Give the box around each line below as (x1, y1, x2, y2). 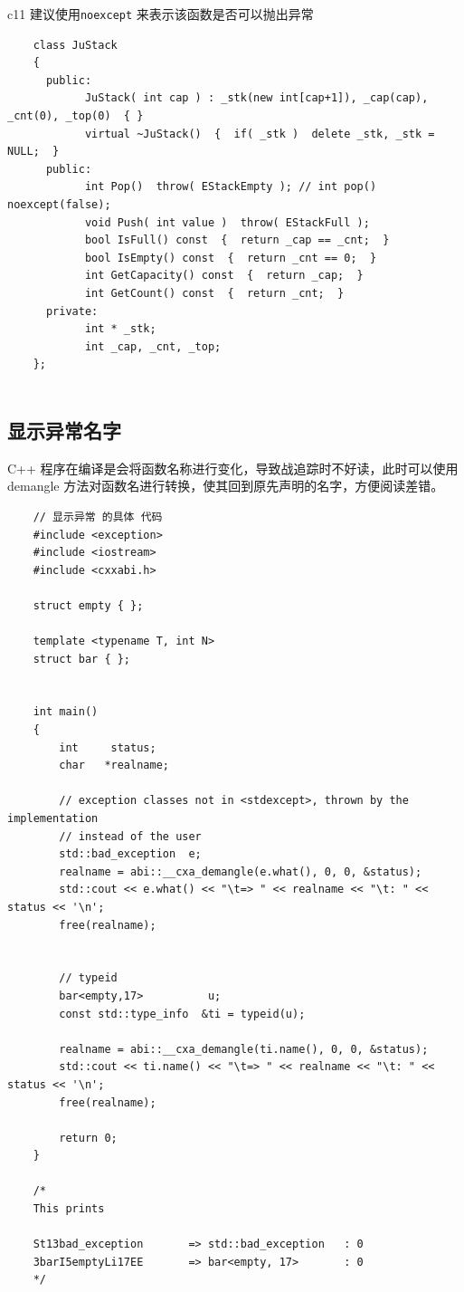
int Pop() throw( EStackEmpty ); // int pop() (84, 180, 377, 194)
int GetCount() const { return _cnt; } (84, 286, 345, 300)
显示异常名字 (7, 416, 121, 444)
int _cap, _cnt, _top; (84, 340, 222, 353)
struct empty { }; (33, 598, 144, 612)
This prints (33, 1202, 105, 1216)
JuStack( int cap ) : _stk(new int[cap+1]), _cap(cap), (84, 91, 429, 105)
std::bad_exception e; (59, 847, 202, 861)
